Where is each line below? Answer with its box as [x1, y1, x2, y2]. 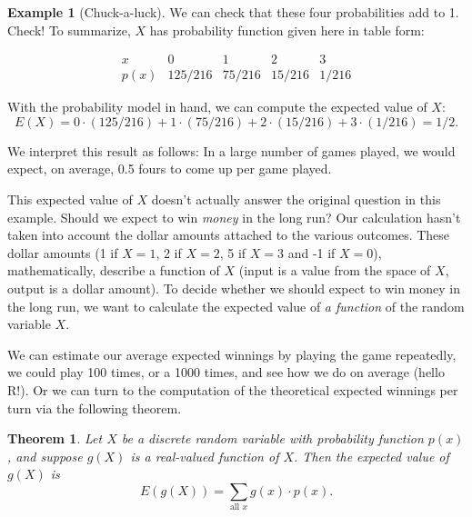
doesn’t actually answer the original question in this [151, 190, 441, 209]
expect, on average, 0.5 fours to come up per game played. [7, 159, 332, 178]
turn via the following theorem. [7, 398, 182, 417]
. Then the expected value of [294, 446, 449, 465]
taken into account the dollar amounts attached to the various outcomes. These [7, 225, 450, 244]
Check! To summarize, [7, 20, 131, 39]
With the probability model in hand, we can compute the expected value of [7, 97, 427, 116]
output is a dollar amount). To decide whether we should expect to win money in [7, 279, 461, 297]
